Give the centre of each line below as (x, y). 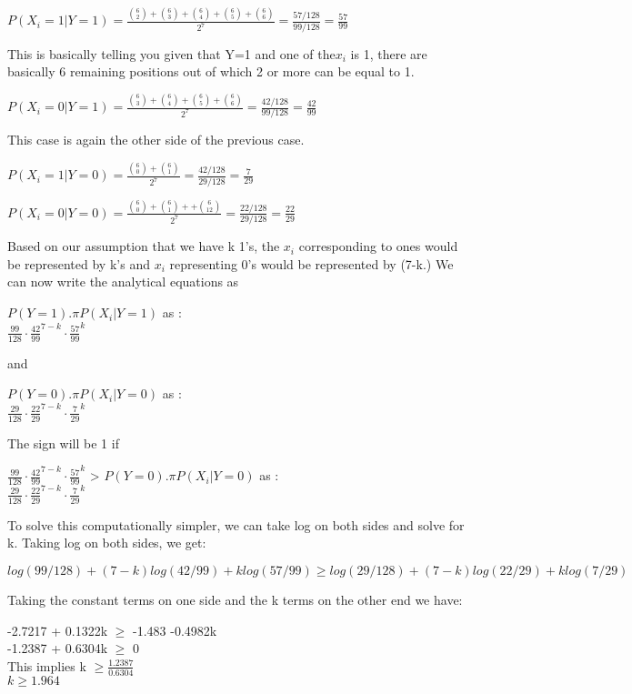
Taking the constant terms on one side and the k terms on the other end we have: (235, 599)
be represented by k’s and (79, 263)
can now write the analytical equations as (123, 282)
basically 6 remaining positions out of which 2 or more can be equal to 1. (211, 71)
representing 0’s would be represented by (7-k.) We (311, 263)
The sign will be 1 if (63, 443)
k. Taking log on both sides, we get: (107, 543)
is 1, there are (389, 53)
